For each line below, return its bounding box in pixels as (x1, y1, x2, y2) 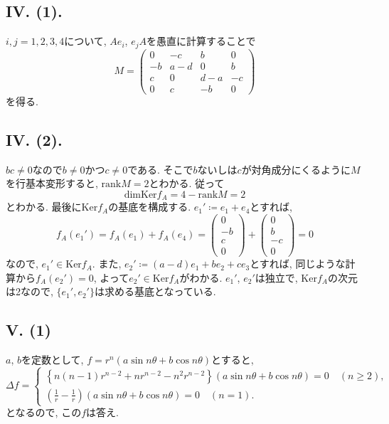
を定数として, (21, 352, 84, 367)
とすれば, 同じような (250, 256, 346, 271)
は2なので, (6, 284, 53, 299)
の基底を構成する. (108, 199, 191, 214)
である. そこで (127, 161, 193, 176)
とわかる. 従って (149, 176, 225, 191)
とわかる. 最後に (6, 199, 82, 214)
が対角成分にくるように (241, 161, 351, 176)
